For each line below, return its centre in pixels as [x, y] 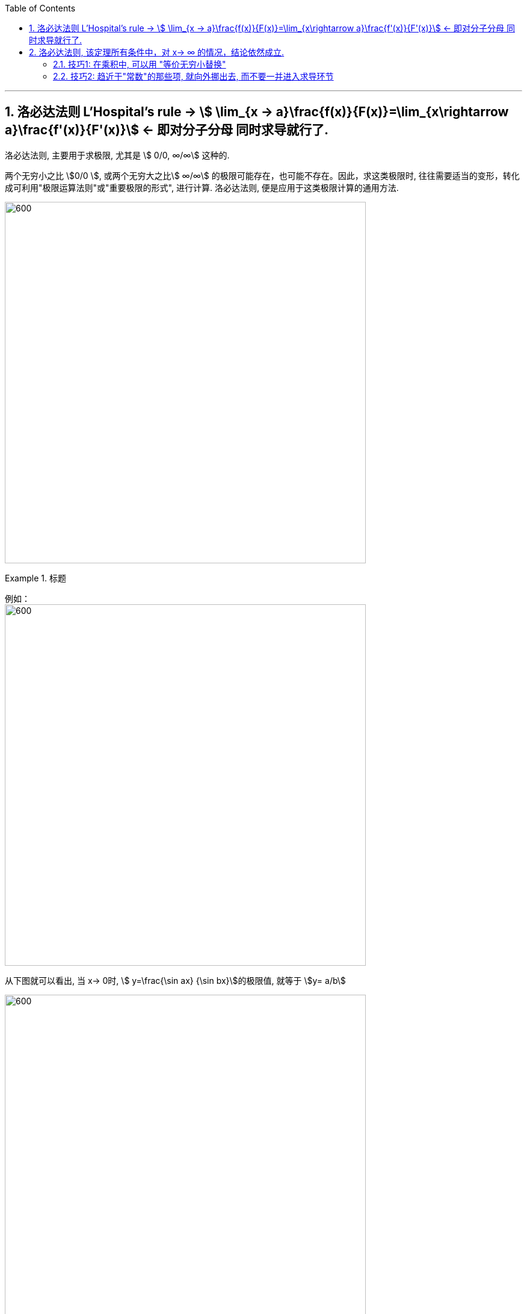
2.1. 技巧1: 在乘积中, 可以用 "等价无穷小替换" [140, 64]
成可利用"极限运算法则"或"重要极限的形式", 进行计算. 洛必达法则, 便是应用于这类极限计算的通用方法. [202, 187]
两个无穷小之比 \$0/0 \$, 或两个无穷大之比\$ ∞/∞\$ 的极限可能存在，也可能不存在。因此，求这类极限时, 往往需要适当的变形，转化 [262, 175]
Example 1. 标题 [35, 578]
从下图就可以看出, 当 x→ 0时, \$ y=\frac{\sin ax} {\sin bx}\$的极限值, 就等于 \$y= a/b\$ [175, 980]
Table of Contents [40, 8]
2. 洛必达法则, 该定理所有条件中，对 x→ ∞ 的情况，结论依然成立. [157, 52]
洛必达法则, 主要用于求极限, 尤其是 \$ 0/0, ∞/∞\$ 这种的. [117, 155]
